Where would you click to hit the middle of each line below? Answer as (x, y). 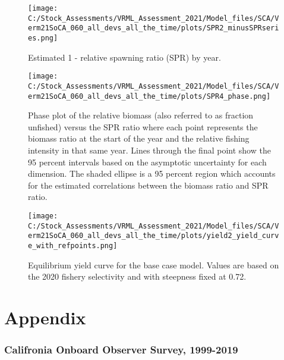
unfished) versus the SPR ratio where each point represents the (143, 126)
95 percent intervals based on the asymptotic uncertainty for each (147, 162)
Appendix (45, 317)
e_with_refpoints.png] (73, 245)
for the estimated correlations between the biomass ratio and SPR (148, 185)
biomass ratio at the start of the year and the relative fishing (139, 138)
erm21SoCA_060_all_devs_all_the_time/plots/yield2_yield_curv (154, 236)
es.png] (43, 38)
